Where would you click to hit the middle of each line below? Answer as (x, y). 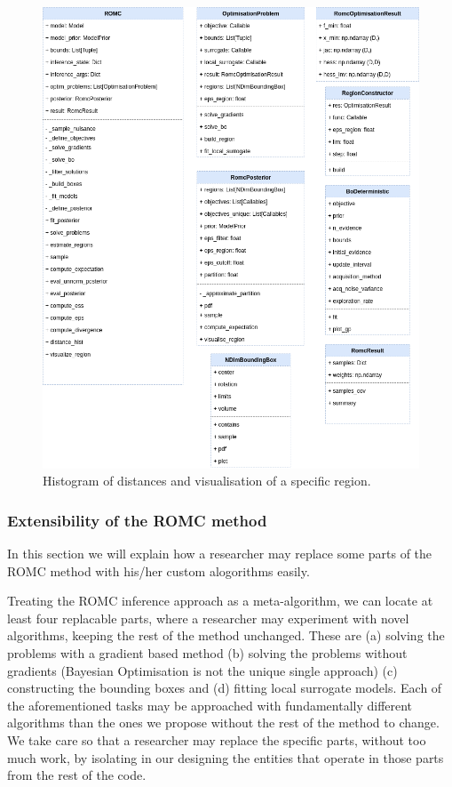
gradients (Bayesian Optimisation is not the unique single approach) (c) (202, 670)
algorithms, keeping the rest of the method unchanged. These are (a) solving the (226, 635)
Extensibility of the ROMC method (137, 520)
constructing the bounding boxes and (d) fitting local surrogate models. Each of (225, 688)
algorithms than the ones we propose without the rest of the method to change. (223, 723)
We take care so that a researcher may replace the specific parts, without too (217, 740)
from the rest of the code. (77, 775)
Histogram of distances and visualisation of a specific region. (207, 481)
